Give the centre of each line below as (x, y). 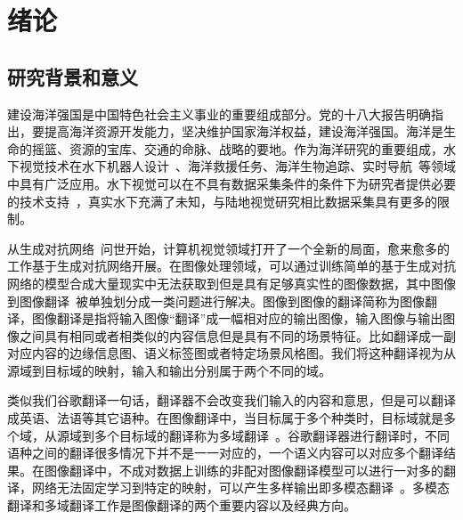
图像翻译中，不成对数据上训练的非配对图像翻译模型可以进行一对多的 (244, 470)
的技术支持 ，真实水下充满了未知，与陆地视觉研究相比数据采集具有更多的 (222, 201)
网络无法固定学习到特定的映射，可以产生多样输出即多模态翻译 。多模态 (240, 487)
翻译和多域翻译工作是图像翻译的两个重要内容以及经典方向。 (182, 505)
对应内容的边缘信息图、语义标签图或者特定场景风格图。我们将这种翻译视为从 (231, 353)
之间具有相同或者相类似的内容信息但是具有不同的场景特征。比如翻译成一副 (237, 335)
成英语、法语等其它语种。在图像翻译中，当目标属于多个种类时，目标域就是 (225, 418)
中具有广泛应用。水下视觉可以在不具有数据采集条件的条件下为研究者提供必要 (231, 183)
